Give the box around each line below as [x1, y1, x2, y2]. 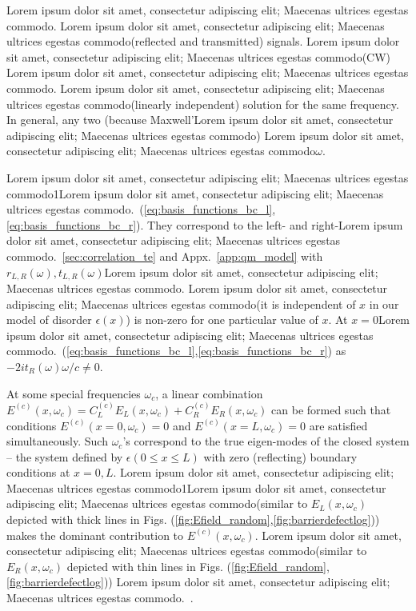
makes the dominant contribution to [6, 526, 184, 543]
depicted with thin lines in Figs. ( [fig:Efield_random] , [66, 557, 330, 574]
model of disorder [6, 311, 92, 328]
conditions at [6, 464, 70, 481]
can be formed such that [271, 401, 391, 417]
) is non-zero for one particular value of [126, 311, 318, 328]
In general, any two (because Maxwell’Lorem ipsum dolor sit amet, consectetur [6, 111, 394, 128]
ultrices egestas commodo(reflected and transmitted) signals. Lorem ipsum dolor [6, 33, 400, 50]
